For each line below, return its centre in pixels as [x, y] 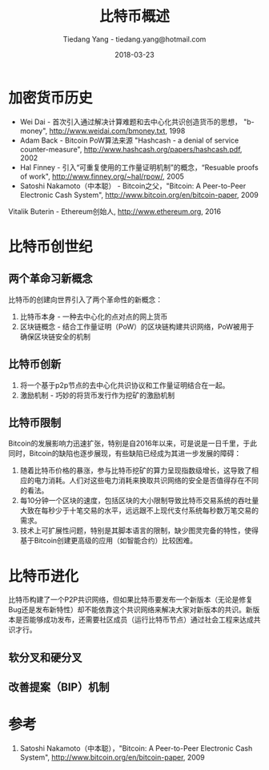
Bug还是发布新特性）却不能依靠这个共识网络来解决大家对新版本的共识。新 [131, 610]
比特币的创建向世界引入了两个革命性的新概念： [85, 299]
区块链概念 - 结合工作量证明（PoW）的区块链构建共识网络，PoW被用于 [137, 326]
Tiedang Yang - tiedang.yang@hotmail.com [134, 39]
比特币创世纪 [51, 246]
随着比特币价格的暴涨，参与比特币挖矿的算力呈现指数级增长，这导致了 [136, 470]
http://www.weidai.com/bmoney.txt [107, 131]
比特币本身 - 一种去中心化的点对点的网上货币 [94, 316]
